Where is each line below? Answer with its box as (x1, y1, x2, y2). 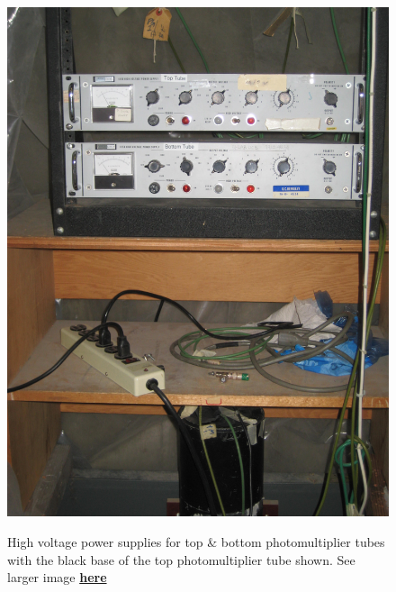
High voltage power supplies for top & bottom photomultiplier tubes (7, 532, 385, 551)
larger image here (7, 568, 107, 587)
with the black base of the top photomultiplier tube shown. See (7, 550, 355, 569)
